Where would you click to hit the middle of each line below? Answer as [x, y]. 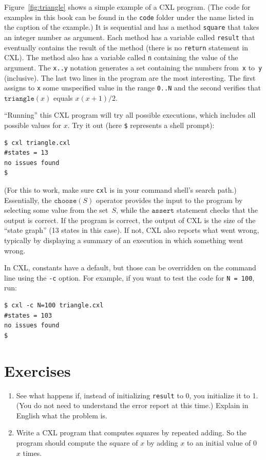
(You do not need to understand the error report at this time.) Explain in [132, 405]
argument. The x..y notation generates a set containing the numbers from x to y [133, 67]
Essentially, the [28, 200]
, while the [133, 210]
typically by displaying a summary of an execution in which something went [124, 240]
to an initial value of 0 [222, 443]
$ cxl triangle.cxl [37, 143]
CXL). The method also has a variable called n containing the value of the [121, 57]
